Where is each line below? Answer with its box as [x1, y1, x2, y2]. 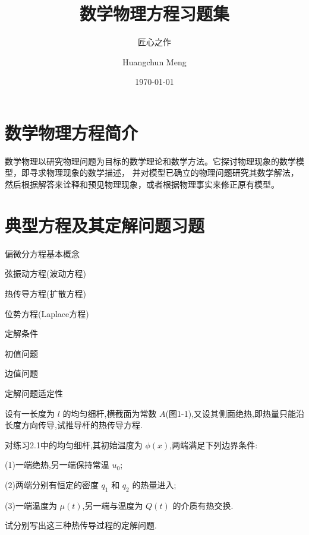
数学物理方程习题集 [79, 1, 229, 26]
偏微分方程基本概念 [5, 247, 80, 259]
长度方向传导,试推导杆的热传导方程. [5, 419, 143, 431]
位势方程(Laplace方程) [5, 307, 89, 319]
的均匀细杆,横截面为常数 [62, 407, 157, 419]
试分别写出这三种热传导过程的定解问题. [5, 519, 157, 531]
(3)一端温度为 [5, 499, 57, 511]
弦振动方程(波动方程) [5, 267, 86, 280]
